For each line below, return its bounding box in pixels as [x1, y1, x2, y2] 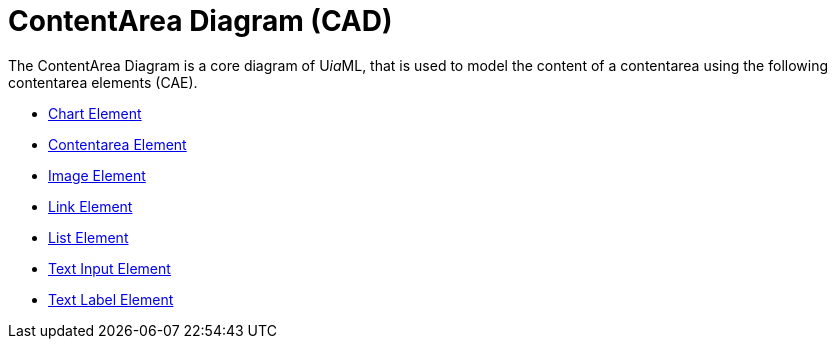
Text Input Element [48, 259, 171, 277]
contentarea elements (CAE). [8, 73, 198, 91]
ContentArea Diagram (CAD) [8, 4, 393, 38]
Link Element [48, 197, 133, 215]
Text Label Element [48, 290, 174, 308]
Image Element [48, 166, 146, 184]
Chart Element [48, 104, 142, 122]
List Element [48, 228, 129, 246]
